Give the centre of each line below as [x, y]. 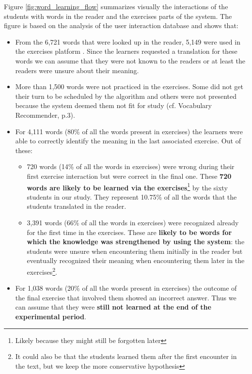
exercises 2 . [42, 271]
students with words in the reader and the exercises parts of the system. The [118, 16]
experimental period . [51, 316]
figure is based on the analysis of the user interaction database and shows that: [121, 25]
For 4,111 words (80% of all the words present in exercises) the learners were [129, 131]
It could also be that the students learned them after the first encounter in [126, 356]
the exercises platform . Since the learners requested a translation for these [126, 51]
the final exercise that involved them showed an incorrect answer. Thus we [126, 297]
